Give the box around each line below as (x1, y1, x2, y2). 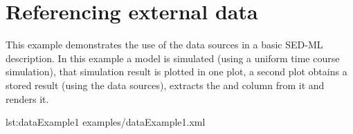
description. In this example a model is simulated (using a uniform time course (6, 50, 340, 65)
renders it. (6, 91, 49, 106)
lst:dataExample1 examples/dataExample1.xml (6, 115, 206, 129)
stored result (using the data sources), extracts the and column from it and (6, 77, 325, 92)
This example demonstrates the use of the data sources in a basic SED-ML (6, 37, 323, 52)
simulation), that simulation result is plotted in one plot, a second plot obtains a (6, 64, 347, 79)
